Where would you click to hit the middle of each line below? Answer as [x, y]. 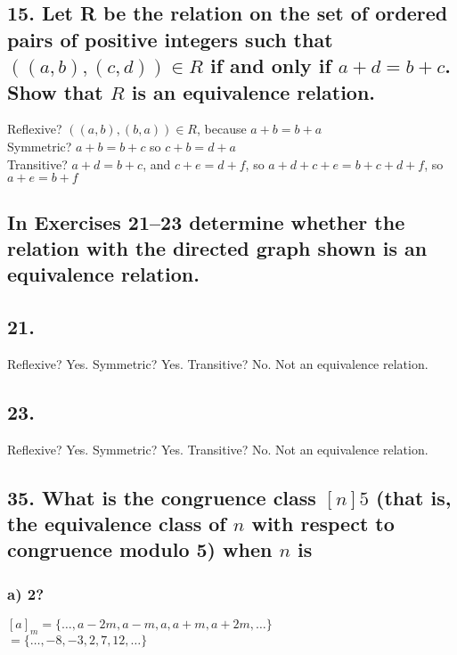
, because [221, 129]
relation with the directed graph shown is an [217, 247]
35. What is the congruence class [162, 497]
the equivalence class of [117, 524]
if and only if [270, 65]
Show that [55, 91]
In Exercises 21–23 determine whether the [206, 221]
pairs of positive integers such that [170, 39]
